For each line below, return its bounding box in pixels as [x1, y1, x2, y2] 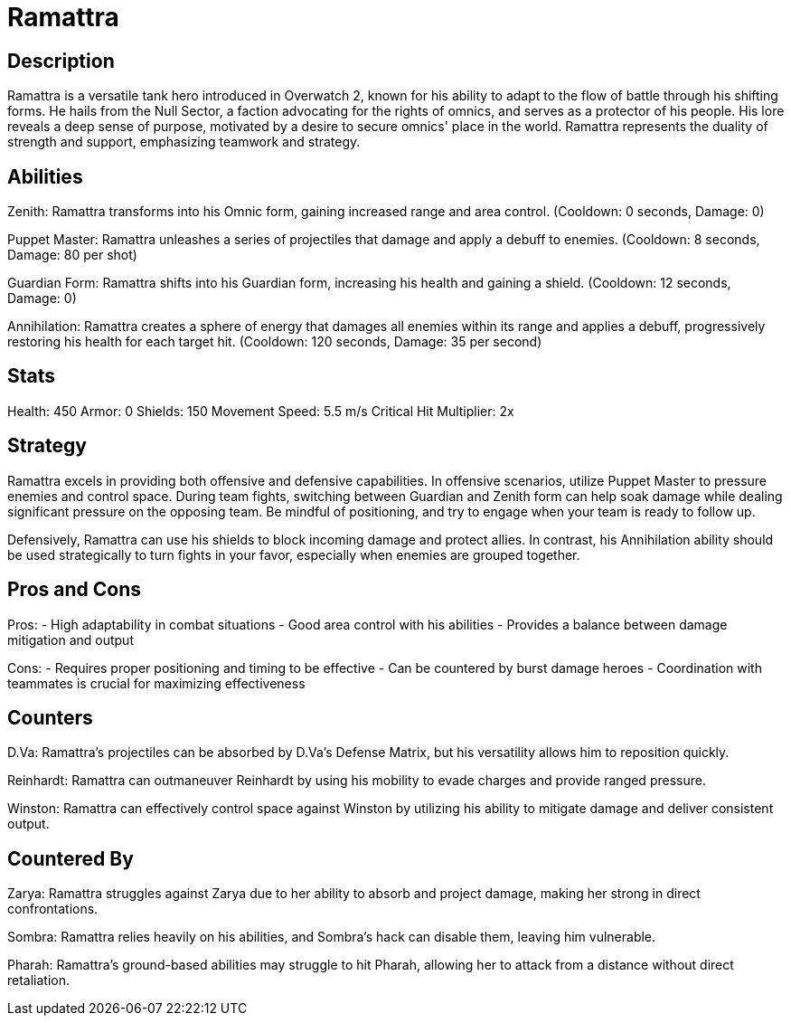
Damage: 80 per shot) [7, 247, 137, 263]
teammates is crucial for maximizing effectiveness [7, 675, 306, 691]
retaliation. [7, 972, 71, 989]
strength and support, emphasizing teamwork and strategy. [7, 134, 361, 150]
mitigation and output [7, 631, 134, 648]
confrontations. [7, 901, 99, 917]
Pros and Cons [7, 578, 141, 601]
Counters [7, 706, 93, 729]
